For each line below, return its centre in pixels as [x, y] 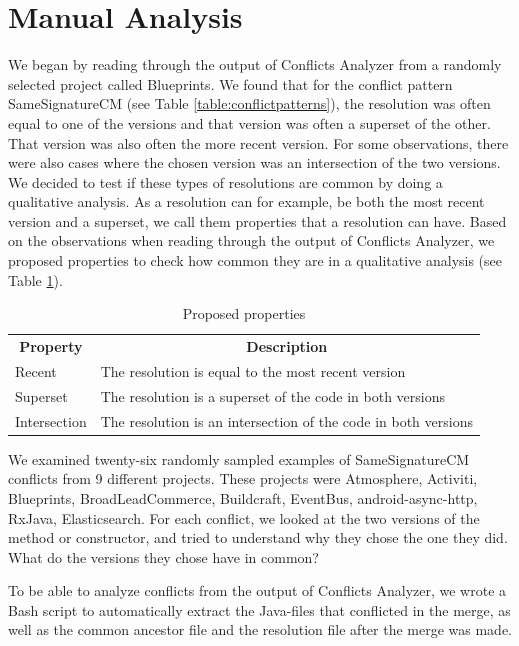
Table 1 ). [35, 279]
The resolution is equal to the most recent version [253, 370]
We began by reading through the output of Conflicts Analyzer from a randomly [255, 64]
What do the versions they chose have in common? [163, 556]
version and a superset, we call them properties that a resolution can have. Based [257, 220]
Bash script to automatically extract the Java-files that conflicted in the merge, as [259, 609]
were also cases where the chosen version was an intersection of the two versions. [254, 162]
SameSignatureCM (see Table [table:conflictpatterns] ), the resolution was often [249, 103]
